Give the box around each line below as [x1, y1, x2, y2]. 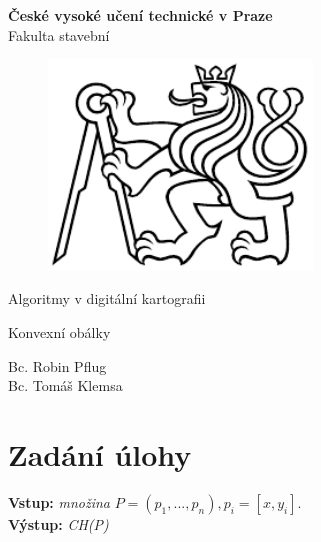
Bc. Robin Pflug [8, 355, 107, 376]
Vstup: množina [8, 491, 110, 512]
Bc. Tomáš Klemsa [8, 375, 123, 396]
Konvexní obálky [8, 322, 111, 343]
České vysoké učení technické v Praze [8, 5, 273, 25]
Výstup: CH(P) [8, 513, 109, 534]
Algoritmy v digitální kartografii [8, 288, 206, 309]
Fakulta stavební [8, 24, 110, 45]
